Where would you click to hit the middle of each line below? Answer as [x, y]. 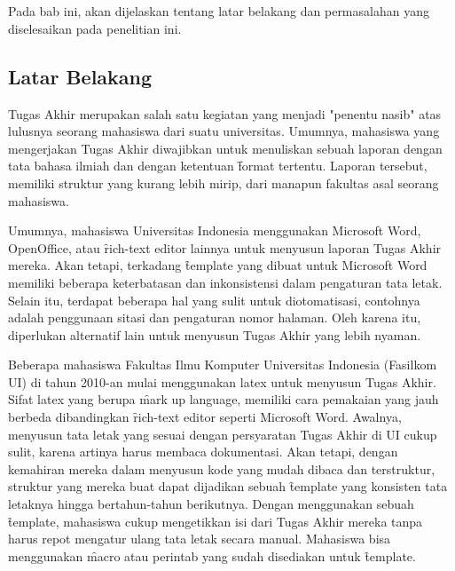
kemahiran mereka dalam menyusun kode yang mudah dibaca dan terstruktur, [222, 468]
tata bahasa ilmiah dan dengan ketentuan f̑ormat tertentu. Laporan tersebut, [218, 166]
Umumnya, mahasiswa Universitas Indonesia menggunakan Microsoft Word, [215, 230]
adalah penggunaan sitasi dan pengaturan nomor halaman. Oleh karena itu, [215, 317]
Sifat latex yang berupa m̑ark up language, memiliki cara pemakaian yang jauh [224, 399]
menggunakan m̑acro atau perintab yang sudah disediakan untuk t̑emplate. [212, 555]
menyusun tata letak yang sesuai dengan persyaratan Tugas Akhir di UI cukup [223, 434]
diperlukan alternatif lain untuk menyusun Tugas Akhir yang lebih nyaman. [215, 334]
